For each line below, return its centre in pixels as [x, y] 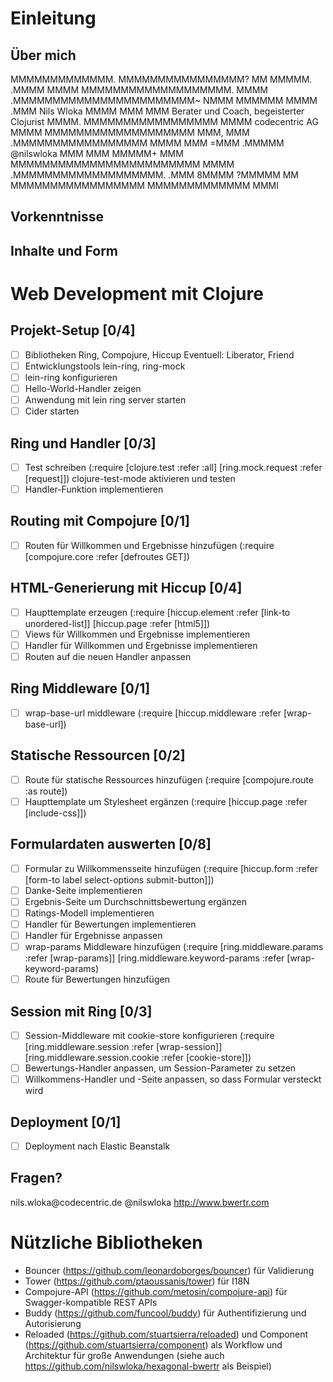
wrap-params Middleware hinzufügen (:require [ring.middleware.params [174, 947]
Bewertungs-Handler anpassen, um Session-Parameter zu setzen [160, 1068]
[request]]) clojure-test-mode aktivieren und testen [130, 479]
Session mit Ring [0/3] [81, 1011]
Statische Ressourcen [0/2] [98, 755]
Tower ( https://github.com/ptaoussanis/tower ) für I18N [137, 1281]
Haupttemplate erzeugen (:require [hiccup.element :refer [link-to [157, 612]
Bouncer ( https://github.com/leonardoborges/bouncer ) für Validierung [169, 1270]
